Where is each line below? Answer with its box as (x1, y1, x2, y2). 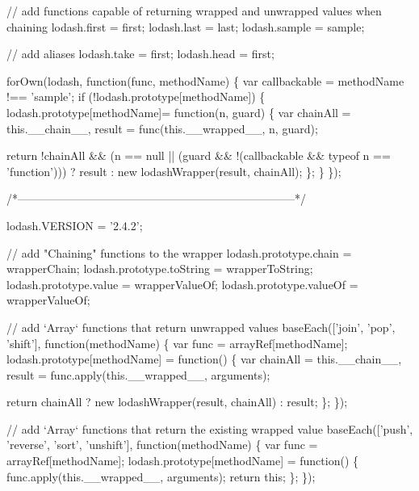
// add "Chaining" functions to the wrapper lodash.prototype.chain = (6, 244, 352, 261)
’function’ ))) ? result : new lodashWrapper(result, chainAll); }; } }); (6, 162, 341, 179)
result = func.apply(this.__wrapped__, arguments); (6, 366, 270, 383)
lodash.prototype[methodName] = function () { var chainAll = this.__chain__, (6, 350, 402, 367)
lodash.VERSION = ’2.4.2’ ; (6, 216, 143, 233)
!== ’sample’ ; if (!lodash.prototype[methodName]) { (6, 88, 266, 105)
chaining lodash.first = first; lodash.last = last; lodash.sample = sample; (6, 18, 365, 35)
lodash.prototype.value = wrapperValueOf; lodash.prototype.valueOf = (6, 275, 358, 292)
